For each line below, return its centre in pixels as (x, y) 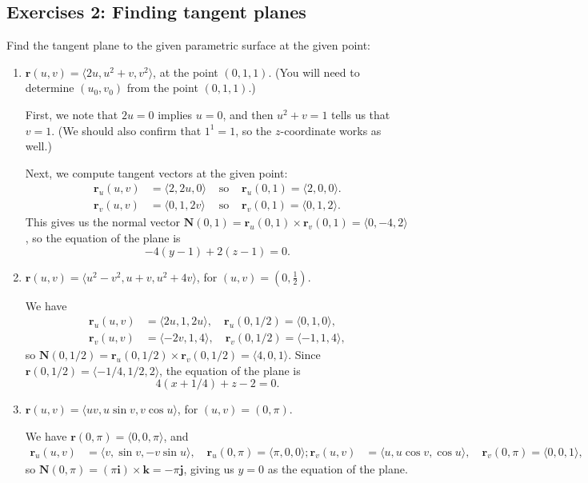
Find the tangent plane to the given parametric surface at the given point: (189, 45)
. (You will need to (314, 72)
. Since (304, 355)
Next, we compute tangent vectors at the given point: (156, 172)
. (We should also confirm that (126, 130)
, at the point (186, 72)
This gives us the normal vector (102, 222)
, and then (248, 114)
